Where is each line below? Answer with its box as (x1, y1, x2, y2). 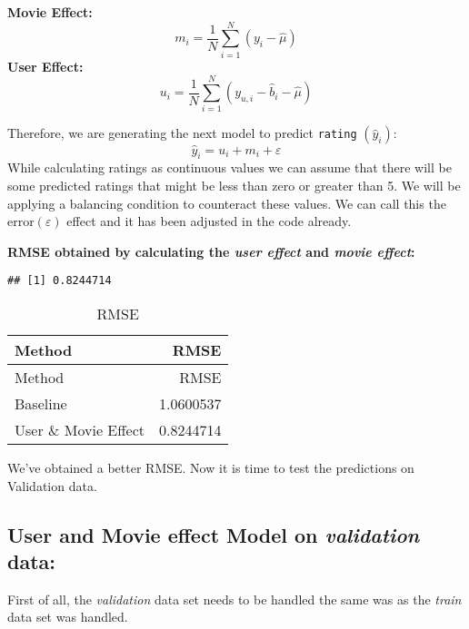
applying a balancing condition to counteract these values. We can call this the (7, 193, 446, 212)
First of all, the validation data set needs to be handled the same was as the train (7, 589, 462, 608)
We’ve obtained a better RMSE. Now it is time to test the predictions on (7, 458, 414, 477)
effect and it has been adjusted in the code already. (66, 211, 352, 231)
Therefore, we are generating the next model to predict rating (7, 123, 357, 143)
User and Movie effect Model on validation (7, 520, 420, 548)
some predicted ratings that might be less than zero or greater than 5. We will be (7, 176, 461, 195)
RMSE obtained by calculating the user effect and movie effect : (7, 241, 415, 260)
